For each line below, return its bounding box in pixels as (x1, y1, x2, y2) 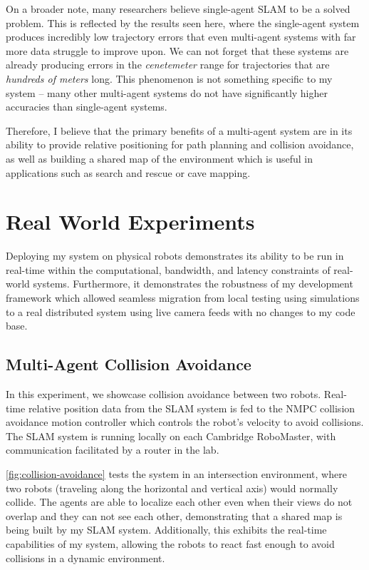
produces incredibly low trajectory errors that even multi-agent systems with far (6, 29, 356, 44)
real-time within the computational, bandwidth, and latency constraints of (6, 262, 331, 277)
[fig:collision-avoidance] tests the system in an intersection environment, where (6, 466, 347, 481)
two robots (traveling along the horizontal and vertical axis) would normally (6, 480, 338, 495)
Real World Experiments (6, 207, 255, 236)
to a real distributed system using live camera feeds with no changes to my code (6, 304, 355, 319)
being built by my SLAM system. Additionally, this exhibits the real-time (6, 522, 327, 537)
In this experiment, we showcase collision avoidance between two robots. (6, 387, 321, 402)
